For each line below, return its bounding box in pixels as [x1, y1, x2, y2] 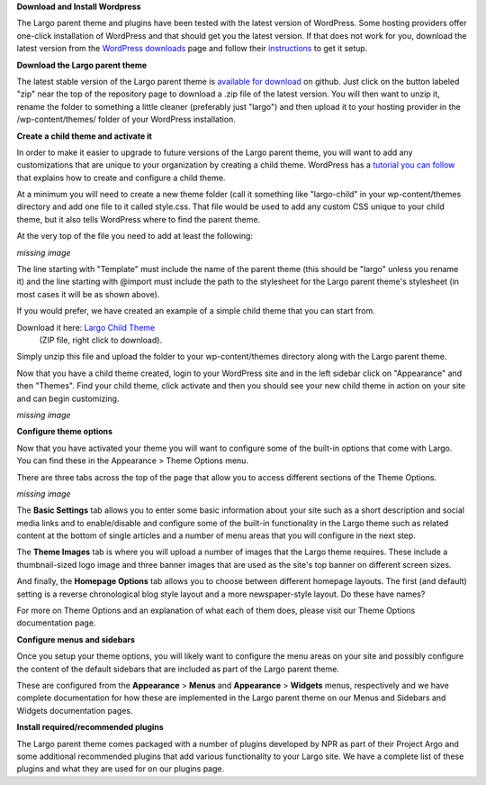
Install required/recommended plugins [16, 722, 164, 733]
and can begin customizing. [16, 393, 120, 404]
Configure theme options [16, 426, 112, 437]
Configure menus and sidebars [16, 634, 135, 644]
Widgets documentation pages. [16, 705, 134, 716]
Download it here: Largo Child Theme [16, 322, 156, 333]
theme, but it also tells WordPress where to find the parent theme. [16, 214, 261, 224]
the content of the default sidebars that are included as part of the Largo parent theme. [16, 663, 339, 674]
